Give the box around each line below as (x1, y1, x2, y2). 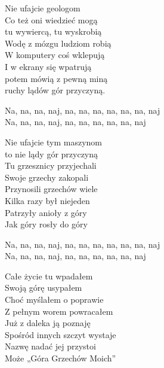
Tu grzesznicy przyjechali (5, 159, 97, 172)
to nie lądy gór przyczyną (5, 147, 98, 160)
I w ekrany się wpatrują (5, 60, 92, 72)
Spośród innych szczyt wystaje (5, 328, 116, 340)
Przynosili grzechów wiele (5, 183, 98, 195)
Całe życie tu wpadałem (5, 269, 93, 282)
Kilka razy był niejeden (5, 194, 90, 206)
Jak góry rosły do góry (5, 218, 88, 230)
